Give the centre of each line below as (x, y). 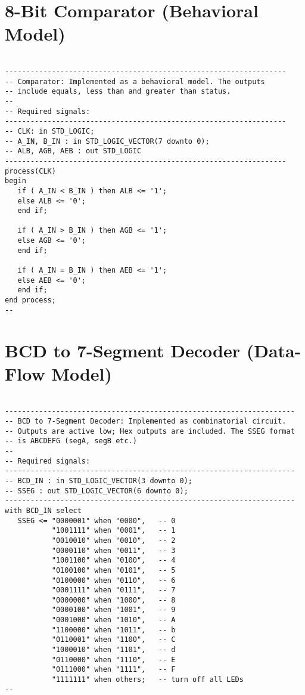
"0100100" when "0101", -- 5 (113, 570)
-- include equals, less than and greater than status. (118, 92)
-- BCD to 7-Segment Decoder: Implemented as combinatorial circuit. (146, 421)
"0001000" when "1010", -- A (113, 620)
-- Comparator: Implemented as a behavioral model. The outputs (135, 81)
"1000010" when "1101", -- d (113, 650)
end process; (30, 300)
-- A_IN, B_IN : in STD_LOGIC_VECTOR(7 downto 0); (107, 141)
